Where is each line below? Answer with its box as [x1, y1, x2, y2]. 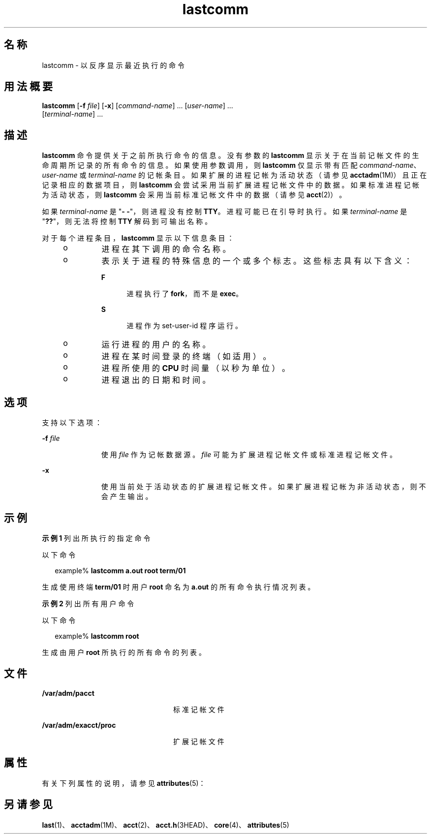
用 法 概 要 [4, 80, 53, 93]
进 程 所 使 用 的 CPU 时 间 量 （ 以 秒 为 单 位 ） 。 [101, 363, 290, 373]
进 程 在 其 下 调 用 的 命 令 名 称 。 [101, 244, 231, 254]
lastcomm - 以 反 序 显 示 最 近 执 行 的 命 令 [42, 61, 185, 69]
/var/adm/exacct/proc [42, 720, 116, 729]
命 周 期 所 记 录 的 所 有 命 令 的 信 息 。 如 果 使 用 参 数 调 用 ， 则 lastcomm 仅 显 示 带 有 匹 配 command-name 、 [42, 161, 421, 170]
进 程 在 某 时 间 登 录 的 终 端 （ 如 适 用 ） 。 [101, 351, 271, 362]
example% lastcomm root [55, 631, 139, 640]
